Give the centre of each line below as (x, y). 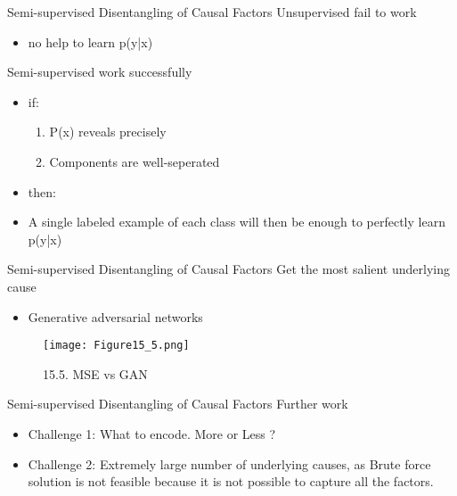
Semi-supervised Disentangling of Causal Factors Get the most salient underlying (228, 269)
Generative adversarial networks (115, 316)
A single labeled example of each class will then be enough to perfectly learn (237, 222)
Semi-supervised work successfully (100, 72)
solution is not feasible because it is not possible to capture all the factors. (231, 481)
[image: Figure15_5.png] (116, 346)
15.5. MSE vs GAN (95, 373)
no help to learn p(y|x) (90, 41)
